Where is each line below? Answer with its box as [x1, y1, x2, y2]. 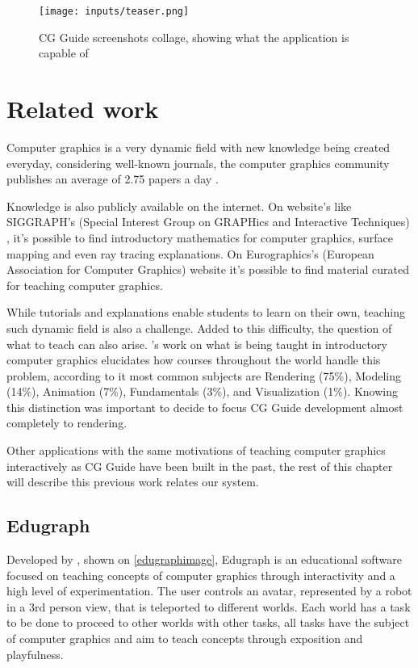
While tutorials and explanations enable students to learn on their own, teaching [6, 304, 405, 321]
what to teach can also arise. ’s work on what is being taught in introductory [6, 335, 387, 352]
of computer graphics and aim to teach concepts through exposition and [6, 630, 363, 647]
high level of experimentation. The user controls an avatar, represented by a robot [6, 582, 412, 599]
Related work [6, 92, 159, 125]
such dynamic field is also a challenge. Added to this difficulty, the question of [6, 319, 392, 336]
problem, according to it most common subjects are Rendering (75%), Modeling [6, 367, 402, 384]
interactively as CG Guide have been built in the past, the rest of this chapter [6, 457, 393, 474]
